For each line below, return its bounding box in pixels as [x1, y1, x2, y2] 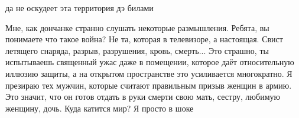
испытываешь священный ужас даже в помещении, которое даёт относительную [5, 56, 294, 68]
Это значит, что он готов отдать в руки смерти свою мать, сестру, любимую [5, 90, 280, 103]
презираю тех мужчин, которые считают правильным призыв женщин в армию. [5, 79, 292, 91]
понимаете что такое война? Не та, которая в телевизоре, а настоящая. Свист [5, 33, 283, 45]
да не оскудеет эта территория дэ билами [5, 2, 154, 14]
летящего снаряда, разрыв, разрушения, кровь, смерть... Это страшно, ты [5, 44, 269, 56]
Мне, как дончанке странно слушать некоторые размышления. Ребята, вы [5, 21, 269, 33]
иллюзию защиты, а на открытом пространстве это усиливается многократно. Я [5, 67, 292, 79]
